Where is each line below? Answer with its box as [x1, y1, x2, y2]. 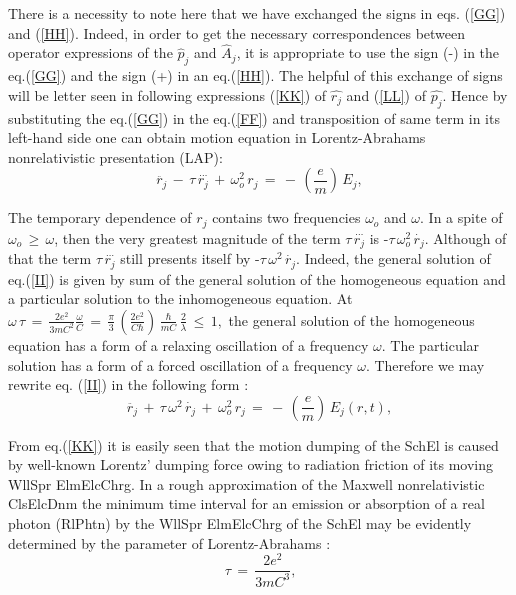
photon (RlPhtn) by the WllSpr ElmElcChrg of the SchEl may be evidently [8, 513, 472, 534]
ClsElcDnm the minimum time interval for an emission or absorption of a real [8, 493, 485, 514]
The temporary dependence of [8, 207, 192, 228]
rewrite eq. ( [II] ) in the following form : [8, 374, 249, 395]
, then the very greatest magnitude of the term [54, 227, 341, 248]
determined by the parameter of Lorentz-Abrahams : [8, 532, 331, 553]
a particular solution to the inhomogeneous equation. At [8, 288, 353, 309]
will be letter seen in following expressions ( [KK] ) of [8, 84, 327, 105]
